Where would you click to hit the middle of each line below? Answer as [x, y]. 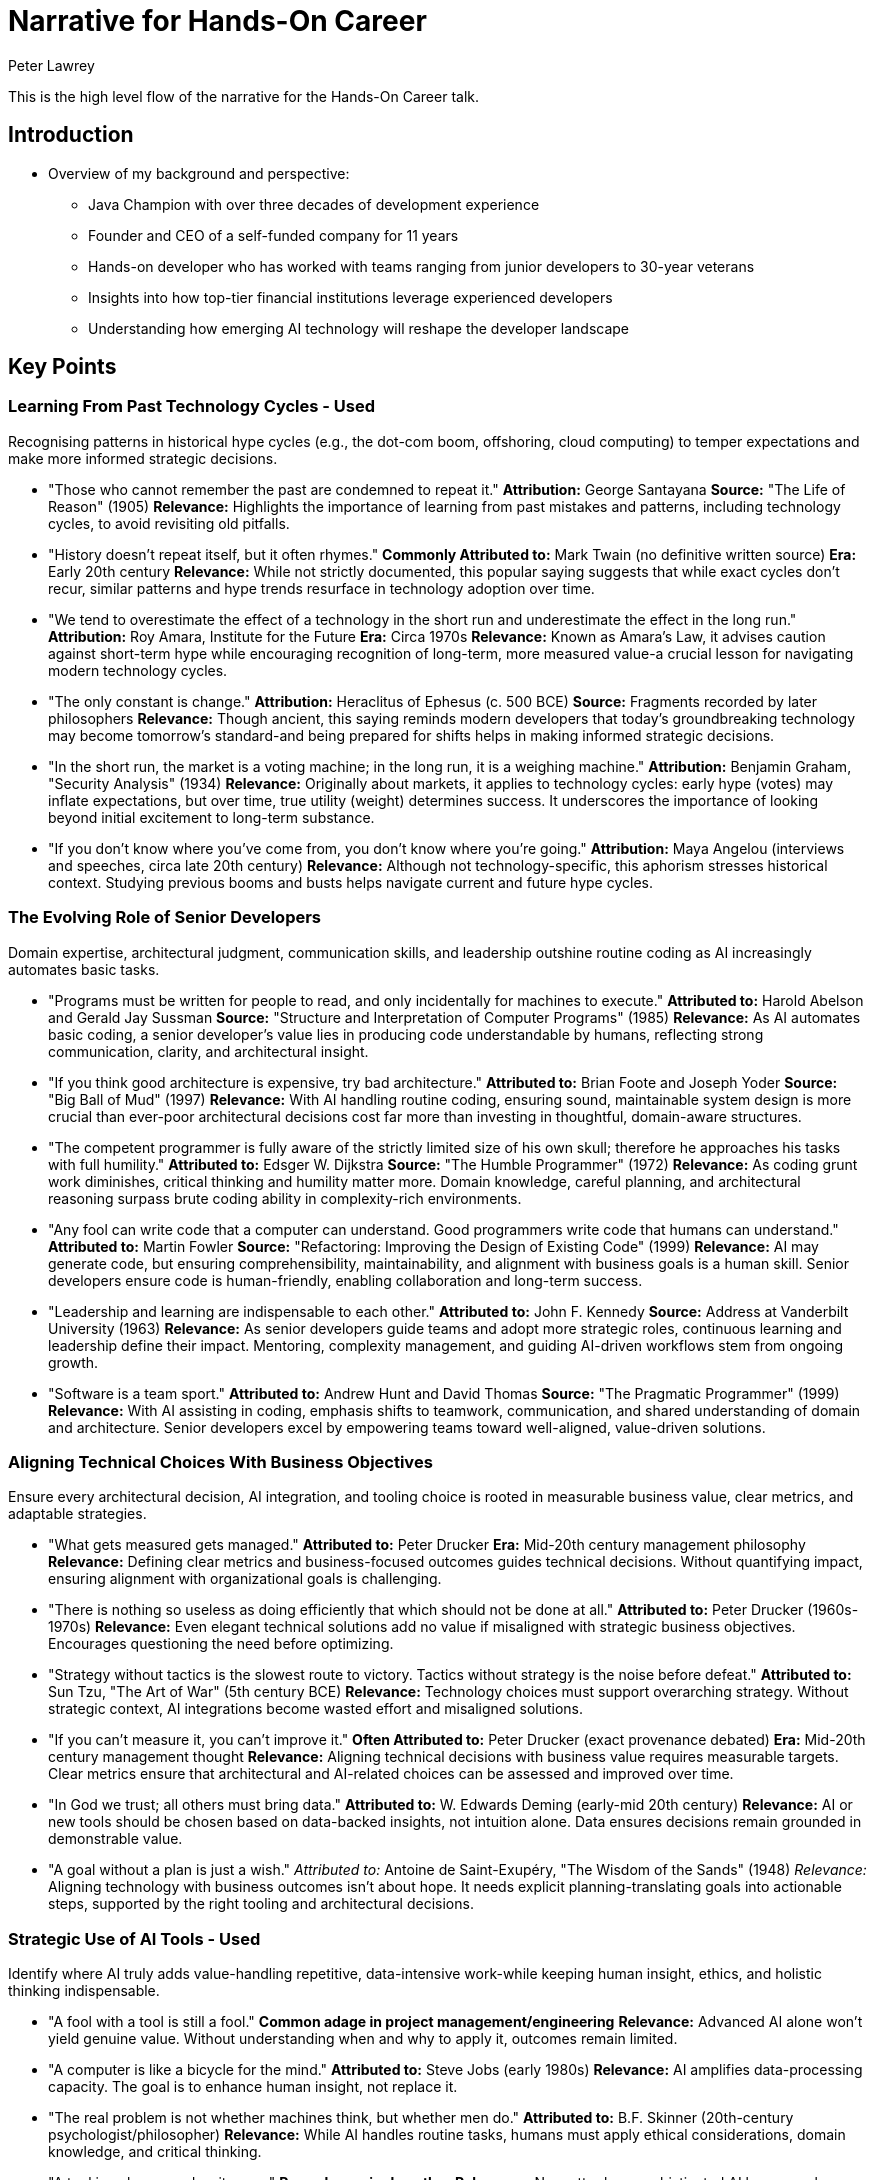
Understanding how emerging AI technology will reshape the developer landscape [359, 328]
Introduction [71, 135]
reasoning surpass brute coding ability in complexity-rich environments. [285, 1198]
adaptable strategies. [77, 1514]
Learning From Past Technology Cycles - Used [191, 406]
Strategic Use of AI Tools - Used [134, 1938]
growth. [73, 1362]
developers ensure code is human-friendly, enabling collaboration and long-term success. [345, 1280]
